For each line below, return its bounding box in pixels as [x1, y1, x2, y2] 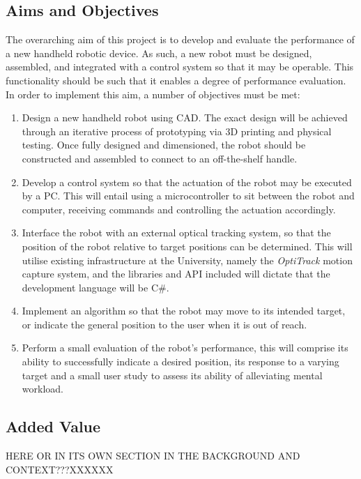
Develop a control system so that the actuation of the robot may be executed [22, 174, 352, 189]
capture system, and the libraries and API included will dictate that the [22, 266, 330, 281]
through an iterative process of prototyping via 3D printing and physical [22, 123, 332, 138]
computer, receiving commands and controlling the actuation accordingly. [22, 202, 336, 216]
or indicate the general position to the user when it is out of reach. [22, 317, 307, 331]
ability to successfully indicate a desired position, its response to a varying [22, 354, 339, 369]
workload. [22, 381, 63, 396]
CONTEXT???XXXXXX [6, 462, 114, 476]
